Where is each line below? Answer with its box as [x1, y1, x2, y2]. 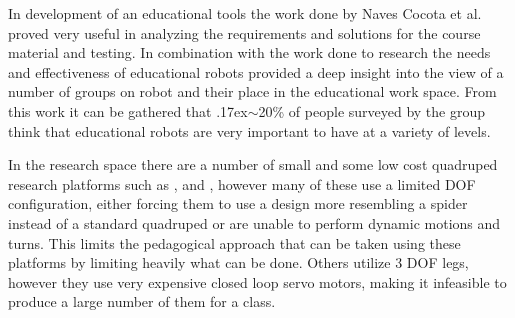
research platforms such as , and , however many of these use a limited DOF [8, 173, 476, 194]
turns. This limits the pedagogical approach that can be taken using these [8, 232, 461, 253]
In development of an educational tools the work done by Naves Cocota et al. [8, 3, 482, 23]
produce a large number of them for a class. [8, 291, 276, 312]
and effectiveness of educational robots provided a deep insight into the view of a [8, 61, 504, 82]
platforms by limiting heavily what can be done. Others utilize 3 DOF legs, [8, 252, 469, 273]
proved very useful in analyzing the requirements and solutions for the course [8, 22, 481, 43]
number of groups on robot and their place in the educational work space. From [8, 81, 497, 102]
